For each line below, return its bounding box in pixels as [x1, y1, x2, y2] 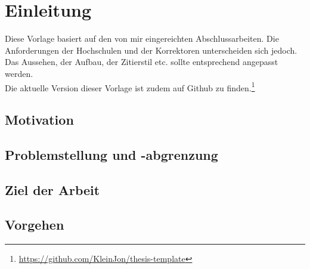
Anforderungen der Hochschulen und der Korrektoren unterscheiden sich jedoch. [5, 44, 297, 56]
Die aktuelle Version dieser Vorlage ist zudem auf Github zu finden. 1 [5, 79, 255, 94]
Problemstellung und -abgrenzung [5, 145, 218, 163]
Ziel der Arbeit [5, 180, 100, 199]
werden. [5, 67, 33, 79]
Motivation [5, 110, 74, 129]
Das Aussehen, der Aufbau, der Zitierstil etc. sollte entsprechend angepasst [5, 55, 278, 68]
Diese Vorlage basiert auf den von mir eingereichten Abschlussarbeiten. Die [5, 32, 279, 45]
